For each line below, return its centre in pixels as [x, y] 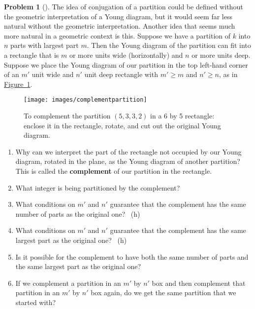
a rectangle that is [32, 55]
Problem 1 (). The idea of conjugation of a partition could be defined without [124, 6]
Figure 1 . [18, 84]
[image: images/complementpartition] [85, 100]
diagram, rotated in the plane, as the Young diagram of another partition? [128, 161]
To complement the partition [67, 116]
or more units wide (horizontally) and [126, 55]
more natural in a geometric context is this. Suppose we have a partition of [117, 35]
